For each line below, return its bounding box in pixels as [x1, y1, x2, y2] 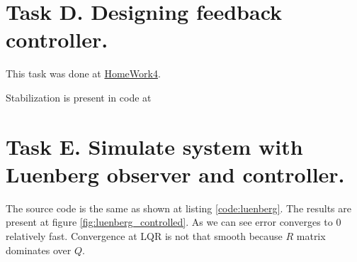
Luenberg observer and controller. [6, 159, 345, 188]
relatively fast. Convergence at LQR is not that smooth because [6, 229, 283, 243]
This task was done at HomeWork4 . [6, 66, 161, 81]
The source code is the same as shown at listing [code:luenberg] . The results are [6, 200, 352, 215]
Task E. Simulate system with [6, 131, 303, 160]
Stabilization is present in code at [6, 89, 152, 104]
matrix [296, 229, 326, 243]
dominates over [6, 242, 72, 257]
